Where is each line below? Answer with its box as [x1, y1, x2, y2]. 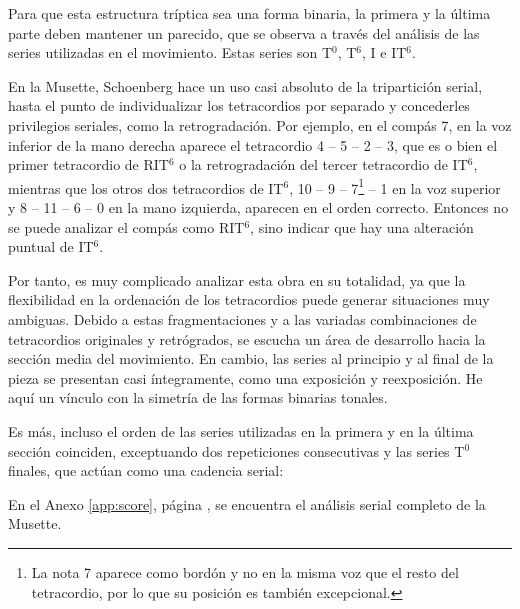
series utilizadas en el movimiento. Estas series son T [8, 42, 332, 63]
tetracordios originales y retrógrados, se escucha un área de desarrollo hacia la [8, 328, 486, 349]
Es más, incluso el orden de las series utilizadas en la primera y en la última [8, 420, 474, 441]
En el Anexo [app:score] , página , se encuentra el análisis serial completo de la [8, 493, 486, 514]
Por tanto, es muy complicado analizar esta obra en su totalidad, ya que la [8, 269, 466, 290]
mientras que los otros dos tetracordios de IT [8, 177, 284, 198]
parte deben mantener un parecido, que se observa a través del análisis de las [8, 22, 480, 43]
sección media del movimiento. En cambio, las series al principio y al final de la [8, 348, 494, 369]
